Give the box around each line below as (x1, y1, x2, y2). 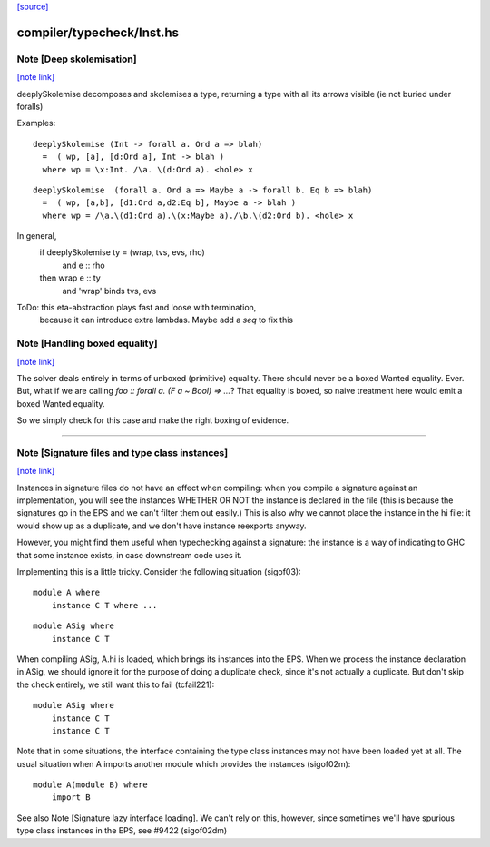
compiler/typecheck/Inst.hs (16, 25, 180, 40)
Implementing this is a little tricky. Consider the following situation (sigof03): (16, 566, 301, 576)
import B (51, 793, 91, 803)
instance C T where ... (51, 600, 158, 610)
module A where (33, 587, 101, 598)
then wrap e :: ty (39, 272, 102, 283)
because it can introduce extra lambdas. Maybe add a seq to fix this (39, 314, 294, 326)
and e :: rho (62, 260, 105, 271)
